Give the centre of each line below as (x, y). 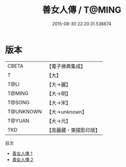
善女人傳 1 (22, 153)
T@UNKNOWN (25, 111)
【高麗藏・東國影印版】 (73, 130)
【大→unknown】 (67, 111)
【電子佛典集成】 (66, 66)
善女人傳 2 (23, 159)
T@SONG (19, 102)
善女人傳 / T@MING (82, 10)
